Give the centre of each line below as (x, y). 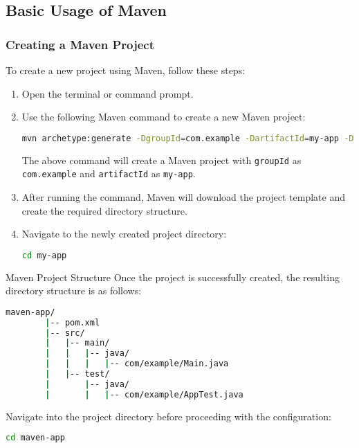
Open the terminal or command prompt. (108, 93)
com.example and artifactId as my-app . (109, 173)
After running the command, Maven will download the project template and (184, 196)
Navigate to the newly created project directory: (124, 234)
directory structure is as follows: (74, 290)
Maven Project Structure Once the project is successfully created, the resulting (173, 277)
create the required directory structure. (104, 210)
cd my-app (44, 255)
